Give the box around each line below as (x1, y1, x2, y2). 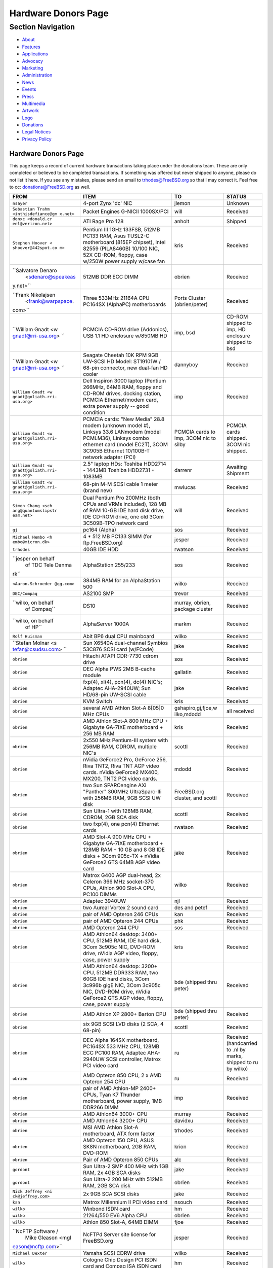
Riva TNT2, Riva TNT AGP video (82, 762, 159, 769)
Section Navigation (9, 22, 75, 31)
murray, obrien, (174, 599, 211, 606)
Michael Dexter (12, 1250, 48, 1256)
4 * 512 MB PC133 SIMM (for (82, 533, 152, 540)
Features (22, 44, 40, 50)
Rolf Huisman (12, 633, 42, 639)
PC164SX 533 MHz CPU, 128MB (82, 1043, 160, 1050)
